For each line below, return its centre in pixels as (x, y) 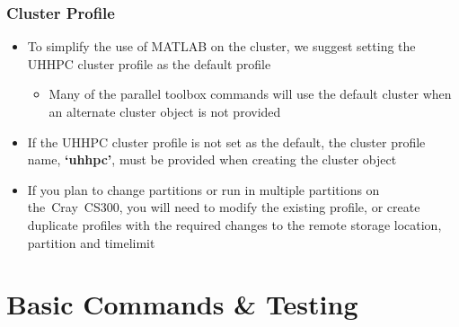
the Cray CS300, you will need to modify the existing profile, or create (224, 207)
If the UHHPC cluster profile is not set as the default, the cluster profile (226, 141)
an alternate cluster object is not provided (165, 111)
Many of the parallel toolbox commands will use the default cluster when (250, 94)
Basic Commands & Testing (182, 304)
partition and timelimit (91, 242)
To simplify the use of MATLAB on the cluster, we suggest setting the (221, 46)
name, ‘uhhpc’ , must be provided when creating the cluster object (212, 159)
